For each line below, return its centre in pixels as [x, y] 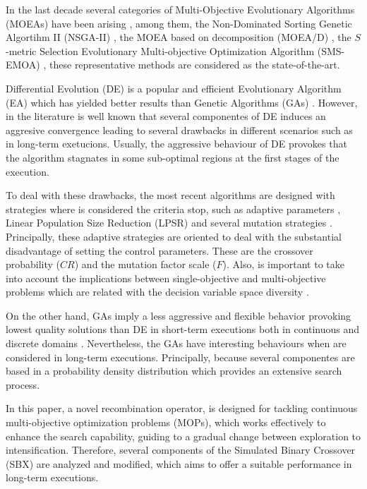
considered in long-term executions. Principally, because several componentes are [180, 357]
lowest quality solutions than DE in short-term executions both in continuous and [183, 329]
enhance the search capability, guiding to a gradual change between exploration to [183, 436]
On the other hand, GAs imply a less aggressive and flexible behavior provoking [179, 315]
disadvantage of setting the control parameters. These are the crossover [160, 250]
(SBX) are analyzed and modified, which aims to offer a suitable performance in [179, 463]
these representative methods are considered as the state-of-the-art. [195, 65]
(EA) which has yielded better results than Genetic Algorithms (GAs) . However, [182, 102]
